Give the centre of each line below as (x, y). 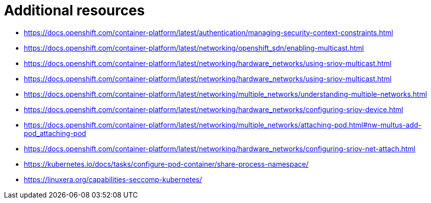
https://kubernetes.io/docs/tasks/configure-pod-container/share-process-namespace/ (166, 164)
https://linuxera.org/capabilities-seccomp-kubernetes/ (113, 179)
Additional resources (74, 10)
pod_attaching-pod (55, 133)
